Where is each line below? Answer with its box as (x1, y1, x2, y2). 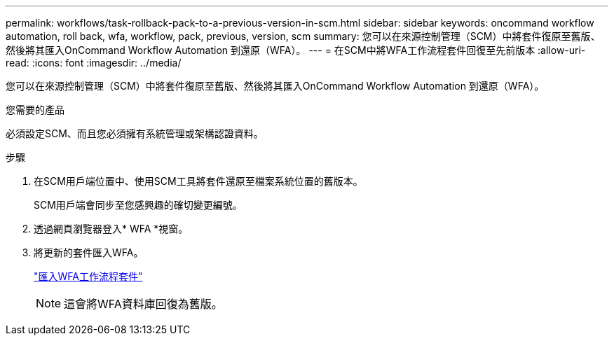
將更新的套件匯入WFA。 (34, 246, 144, 258)
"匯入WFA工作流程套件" (34, 270, 143, 282)
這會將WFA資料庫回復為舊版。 (64, 297, 223, 311)
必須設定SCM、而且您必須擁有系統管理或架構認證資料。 (6, 127, 264, 139)
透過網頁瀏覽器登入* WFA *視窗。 (34, 223, 189, 235)
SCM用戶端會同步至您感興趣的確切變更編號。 (34, 199, 243, 211)
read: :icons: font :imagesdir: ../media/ (6, 57, 182, 69)
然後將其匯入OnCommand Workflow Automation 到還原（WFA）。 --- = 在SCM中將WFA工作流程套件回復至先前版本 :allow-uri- (6, 44, 586, 56)
